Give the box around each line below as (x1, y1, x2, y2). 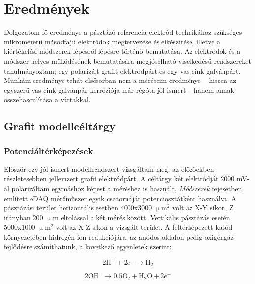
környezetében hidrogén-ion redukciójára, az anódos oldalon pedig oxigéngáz (4, 232, 234, 242)
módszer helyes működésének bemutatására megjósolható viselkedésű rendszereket (4, 55, 251, 66)
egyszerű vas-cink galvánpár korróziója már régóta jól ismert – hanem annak (4, 84, 234, 95)
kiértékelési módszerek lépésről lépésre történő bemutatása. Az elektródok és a (4, 46, 241, 56)
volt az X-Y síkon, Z (172, 203, 234, 213)
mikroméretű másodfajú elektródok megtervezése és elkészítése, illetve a (4, 36, 221, 46)
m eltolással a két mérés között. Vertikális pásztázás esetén (53, 212, 230, 222)
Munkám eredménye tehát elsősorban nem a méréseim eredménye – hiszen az (4, 75, 236, 85)
